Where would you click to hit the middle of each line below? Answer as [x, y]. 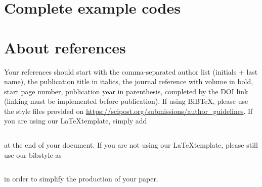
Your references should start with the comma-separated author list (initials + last [131, 71]
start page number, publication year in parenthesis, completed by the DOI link [126, 91]
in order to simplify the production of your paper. [81, 179]
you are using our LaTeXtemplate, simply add [76, 121]
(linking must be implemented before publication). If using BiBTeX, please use [126, 101]
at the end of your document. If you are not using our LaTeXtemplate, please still [131, 145]
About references [65, 47]
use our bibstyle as [33, 154]
